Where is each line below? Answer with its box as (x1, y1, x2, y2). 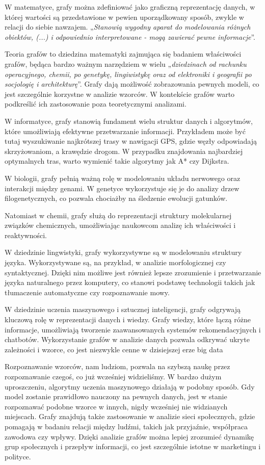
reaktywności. (5, 229, 47, 240)
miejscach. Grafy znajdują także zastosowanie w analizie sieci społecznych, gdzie (5, 411, 255, 422)
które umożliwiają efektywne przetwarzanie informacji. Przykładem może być (5, 125, 246, 136)
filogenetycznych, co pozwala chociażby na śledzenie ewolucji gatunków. (5, 193, 228, 203)
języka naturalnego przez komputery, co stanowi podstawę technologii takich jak (5, 277, 255, 288)
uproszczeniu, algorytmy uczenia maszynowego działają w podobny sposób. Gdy (5, 381, 255, 392)
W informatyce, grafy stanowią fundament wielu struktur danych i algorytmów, (5, 115, 253, 126)
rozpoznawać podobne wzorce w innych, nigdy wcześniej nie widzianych (5, 401, 228, 411)
